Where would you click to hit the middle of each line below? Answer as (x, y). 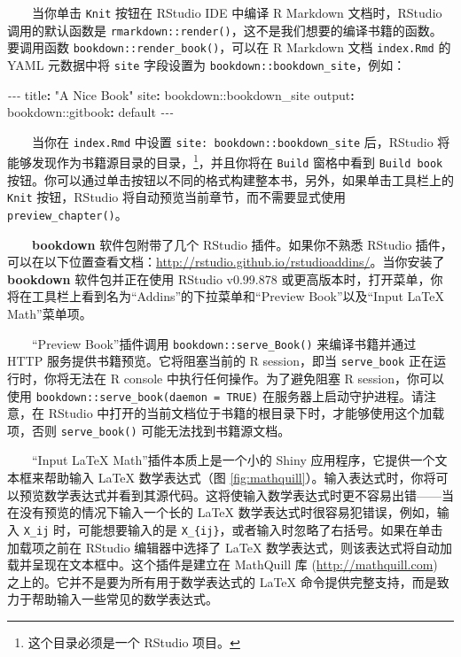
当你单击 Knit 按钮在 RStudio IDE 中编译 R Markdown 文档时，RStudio (237, 12)
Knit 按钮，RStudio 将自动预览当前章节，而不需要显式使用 (176, 197)
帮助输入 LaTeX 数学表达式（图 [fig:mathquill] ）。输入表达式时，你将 (240, 478)
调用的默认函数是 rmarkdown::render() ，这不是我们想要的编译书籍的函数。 (225, 30)
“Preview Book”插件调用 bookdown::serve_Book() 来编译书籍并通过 (224, 343)
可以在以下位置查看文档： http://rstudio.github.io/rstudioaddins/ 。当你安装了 (226, 262)
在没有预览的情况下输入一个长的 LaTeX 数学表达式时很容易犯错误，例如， (222, 512)
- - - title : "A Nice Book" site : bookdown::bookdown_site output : (181, 94)
